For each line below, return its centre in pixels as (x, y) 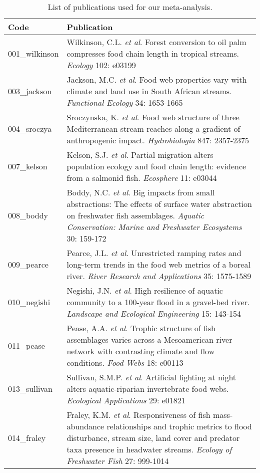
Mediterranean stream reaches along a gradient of (153, 129)
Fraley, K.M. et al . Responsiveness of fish (138, 415)
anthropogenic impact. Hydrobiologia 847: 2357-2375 (158, 140)
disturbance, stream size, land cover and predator (153, 438)
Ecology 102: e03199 (101, 65)
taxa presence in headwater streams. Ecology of (149, 449)
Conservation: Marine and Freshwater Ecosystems (154, 227)
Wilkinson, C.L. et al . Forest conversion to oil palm (156, 42)
